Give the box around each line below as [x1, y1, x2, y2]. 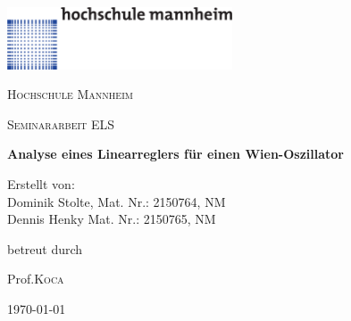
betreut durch [7, 239, 83, 258]
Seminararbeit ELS [7, 114, 115, 133]
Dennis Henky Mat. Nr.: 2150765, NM [7, 210, 216, 228]
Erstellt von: [7, 175, 75, 193]
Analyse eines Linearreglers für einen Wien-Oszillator [7, 144, 344, 163]
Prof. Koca [7, 269, 64, 288]
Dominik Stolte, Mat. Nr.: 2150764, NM [7, 192, 226, 210]
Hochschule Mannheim [7, 85, 133, 103]
